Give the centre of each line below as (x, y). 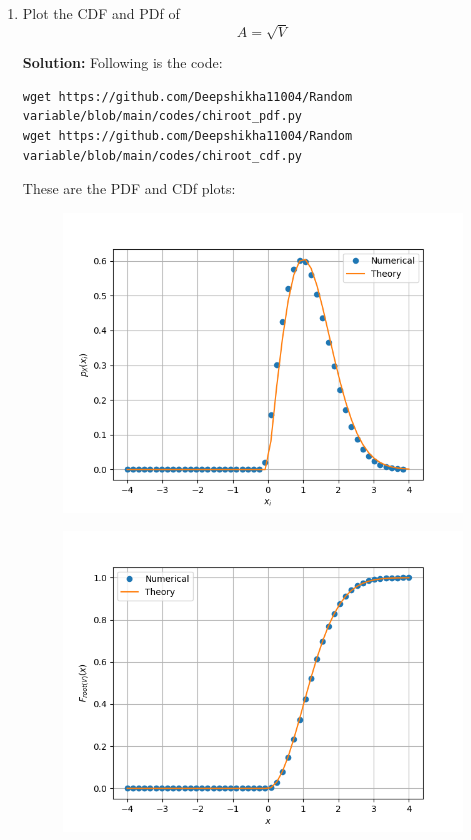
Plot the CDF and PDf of (101, 13)
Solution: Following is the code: (122, 62)
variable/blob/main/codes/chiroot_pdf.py (162, 116)
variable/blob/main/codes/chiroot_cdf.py (162, 155)
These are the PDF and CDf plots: (129, 188)
